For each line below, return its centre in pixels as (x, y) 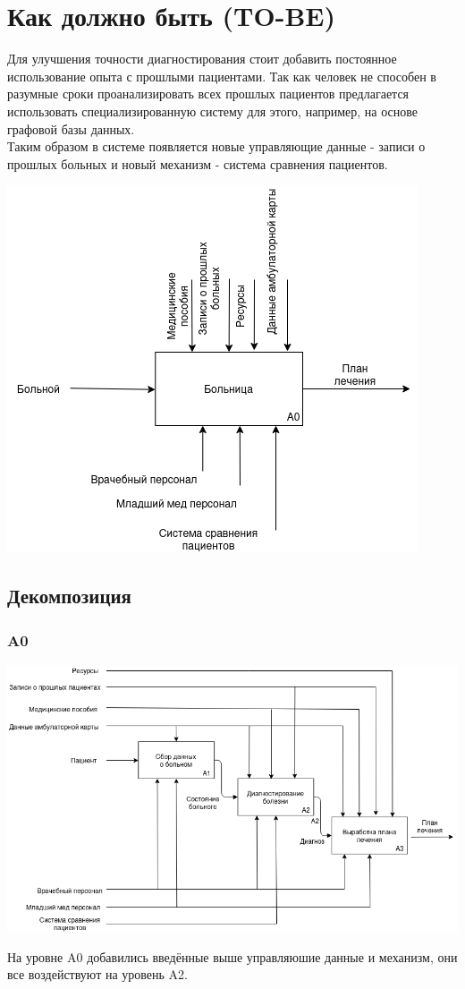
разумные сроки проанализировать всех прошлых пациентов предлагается (208, 94)
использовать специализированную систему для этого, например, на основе (212, 111)
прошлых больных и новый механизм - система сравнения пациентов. (198, 163)
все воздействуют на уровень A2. (97, 974)
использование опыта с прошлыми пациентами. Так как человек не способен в (222, 76)
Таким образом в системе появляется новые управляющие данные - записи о (216, 146)
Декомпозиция (69, 596)
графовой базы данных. (71, 128)
